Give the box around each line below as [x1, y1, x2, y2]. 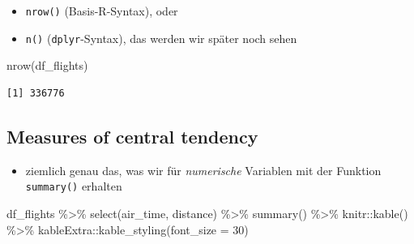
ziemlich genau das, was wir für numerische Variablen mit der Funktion [25, 161, 382, 178]
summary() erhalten [25, 178, 122, 195]
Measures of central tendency [6, 123, 258, 148]
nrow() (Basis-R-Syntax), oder [25, 2, 178, 19]
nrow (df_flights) [6, 57, 88, 74]
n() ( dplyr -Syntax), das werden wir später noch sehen [25, 29, 297, 46]
